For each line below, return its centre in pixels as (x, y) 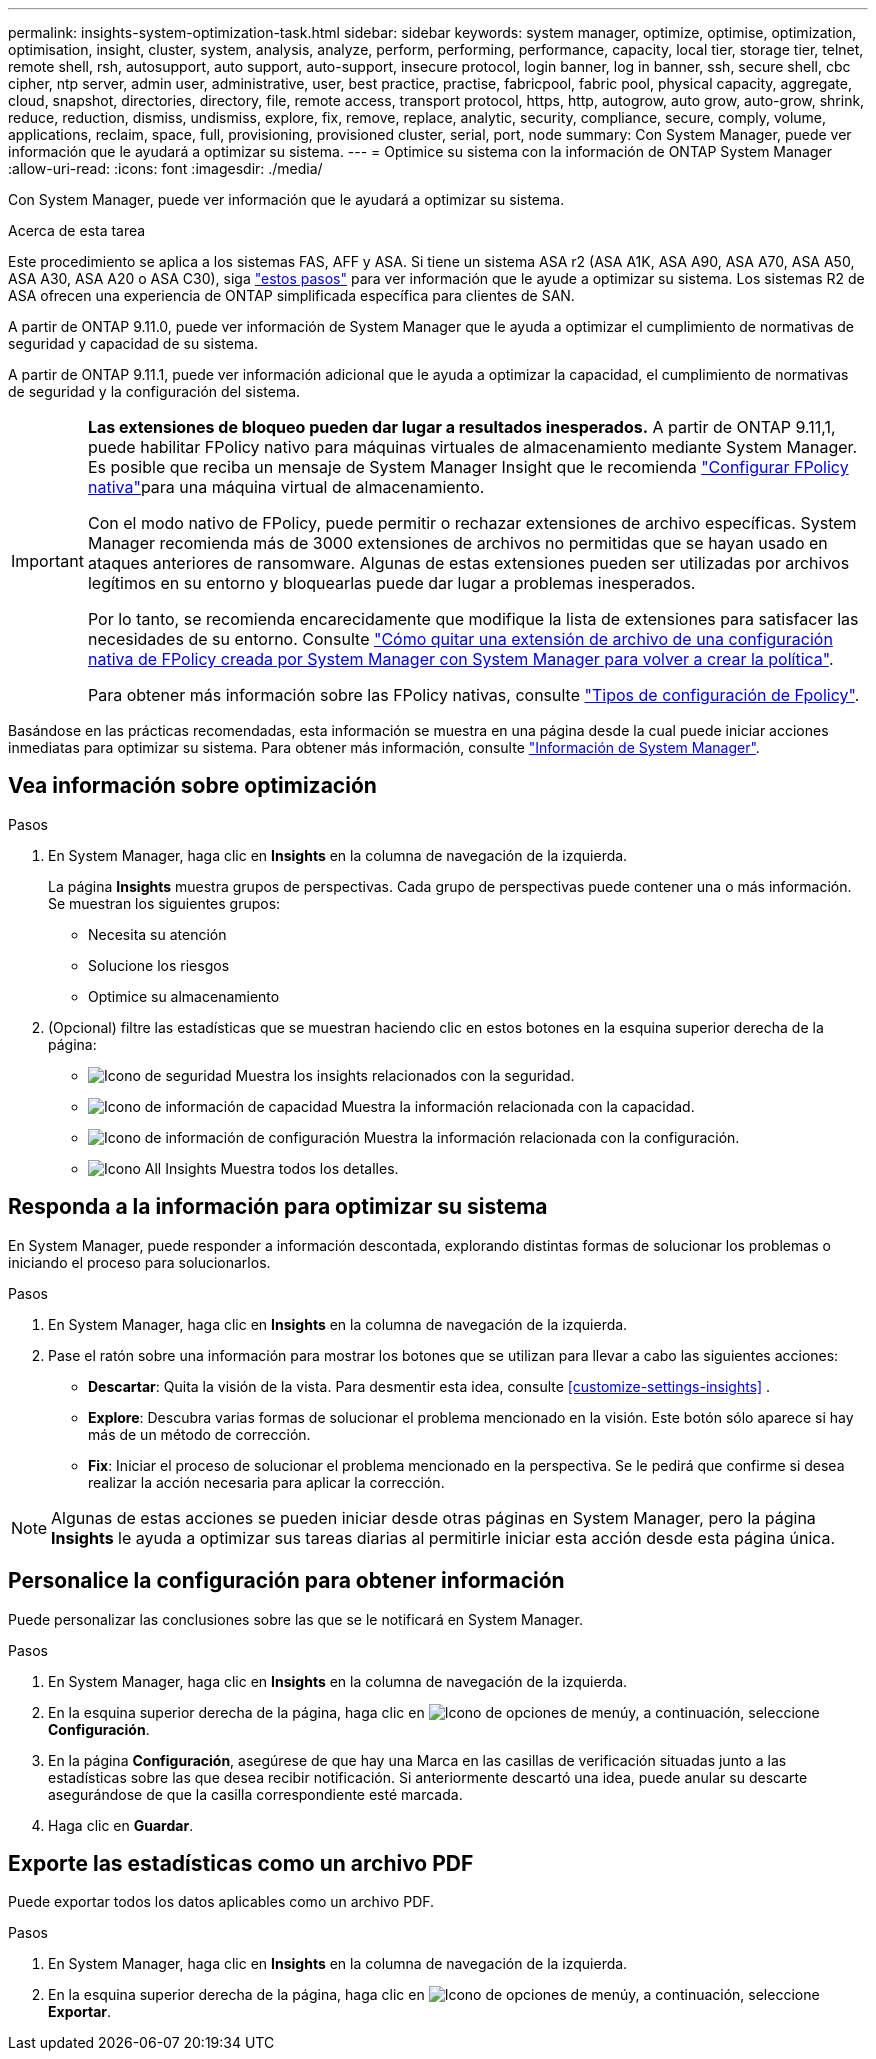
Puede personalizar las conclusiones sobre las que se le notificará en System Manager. (295, 1619)
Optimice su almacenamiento (184, 996)
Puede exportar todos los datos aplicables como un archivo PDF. (221, 1902)
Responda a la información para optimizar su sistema (278, 1207)
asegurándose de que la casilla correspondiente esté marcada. (255, 1794)
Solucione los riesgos (159, 965)
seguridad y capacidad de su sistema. (133, 343)
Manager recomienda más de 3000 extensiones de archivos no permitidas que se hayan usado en (457, 543)
